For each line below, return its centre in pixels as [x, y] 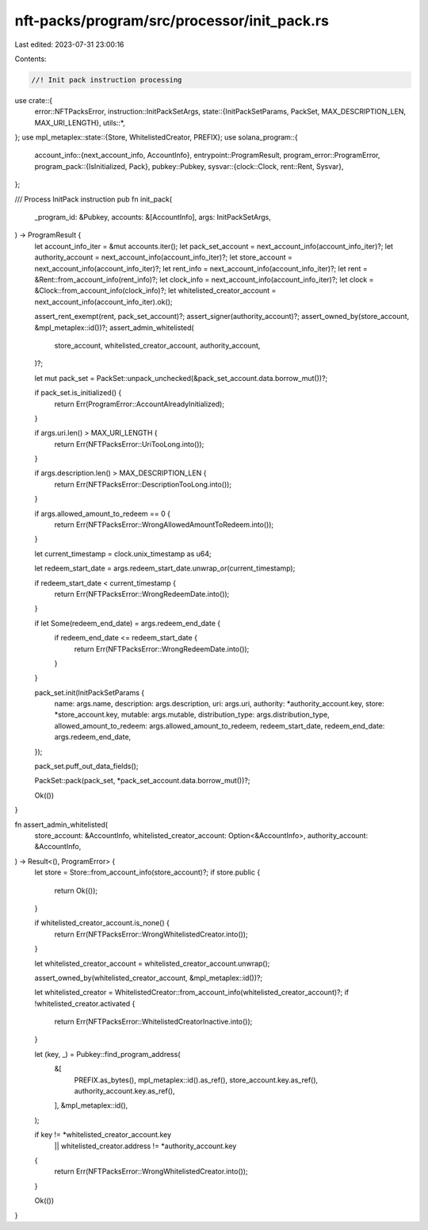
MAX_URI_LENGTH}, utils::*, [80, 122]
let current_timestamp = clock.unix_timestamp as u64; [123, 553]
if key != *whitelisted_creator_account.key [103, 1135]
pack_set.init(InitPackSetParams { [90, 692]
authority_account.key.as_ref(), [124, 1091]
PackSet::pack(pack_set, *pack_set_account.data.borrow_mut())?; [142, 781]
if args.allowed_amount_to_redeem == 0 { [102, 513]
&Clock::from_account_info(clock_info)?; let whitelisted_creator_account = [155, 290]
